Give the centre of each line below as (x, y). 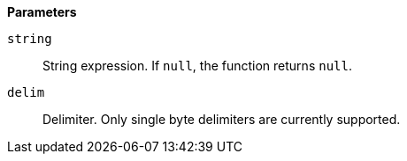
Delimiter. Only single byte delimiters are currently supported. (222, 119)
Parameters (42, 12)
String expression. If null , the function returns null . (197, 66)
